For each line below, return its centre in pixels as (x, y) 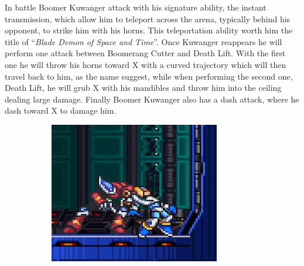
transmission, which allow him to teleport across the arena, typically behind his (148, 18)
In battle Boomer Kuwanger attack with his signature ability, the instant (136, 7)
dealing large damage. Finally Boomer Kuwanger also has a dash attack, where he (152, 99)
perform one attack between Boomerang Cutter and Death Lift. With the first (145, 53)
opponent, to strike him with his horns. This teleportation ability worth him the (149, 30)
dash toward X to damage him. (61, 110)
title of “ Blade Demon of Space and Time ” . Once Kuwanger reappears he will (144, 41)
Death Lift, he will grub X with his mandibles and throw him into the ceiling (143, 88)
